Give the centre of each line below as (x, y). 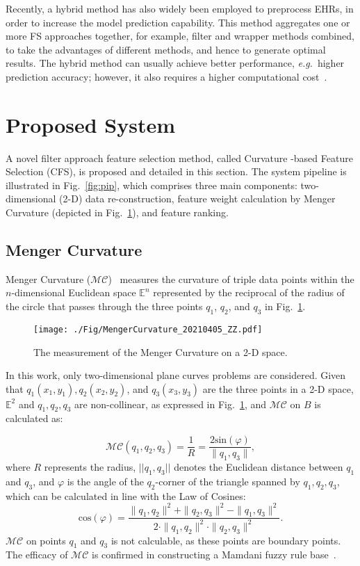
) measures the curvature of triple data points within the (231, 278)
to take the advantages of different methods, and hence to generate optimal (166, 49)
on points (46, 540)
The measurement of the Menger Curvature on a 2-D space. (161, 351)
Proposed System (91, 124)
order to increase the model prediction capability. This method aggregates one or (178, 22)
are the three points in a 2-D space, (278, 388)
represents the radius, (90, 466)
